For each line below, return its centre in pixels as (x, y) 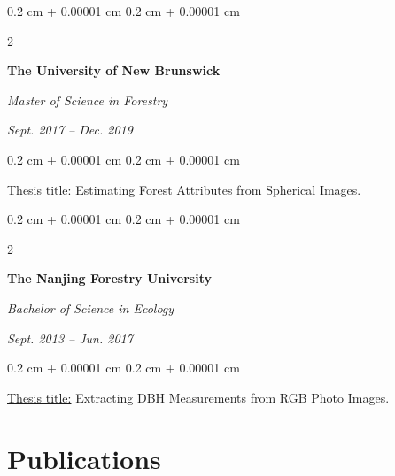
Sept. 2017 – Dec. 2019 (70, 130)
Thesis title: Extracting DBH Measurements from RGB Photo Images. (198, 397)
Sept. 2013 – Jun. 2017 (70, 338)
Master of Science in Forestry (88, 100)
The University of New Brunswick (114, 70)
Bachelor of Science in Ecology (91, 307)
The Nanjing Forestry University (109, 278)
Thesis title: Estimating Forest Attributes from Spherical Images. (184, 189)
